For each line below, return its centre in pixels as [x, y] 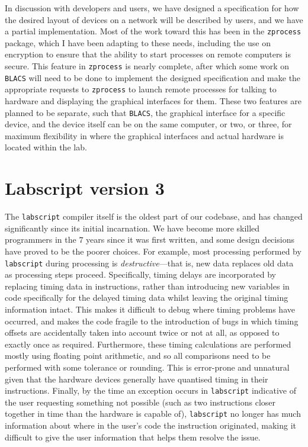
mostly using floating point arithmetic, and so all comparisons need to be [138, 356]
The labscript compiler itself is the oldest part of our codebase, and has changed [154, 216]
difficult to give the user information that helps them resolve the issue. [133, 437]
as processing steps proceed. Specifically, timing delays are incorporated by [140, 274]
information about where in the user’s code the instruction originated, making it [151, 425]
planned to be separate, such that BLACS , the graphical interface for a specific [145, 112]
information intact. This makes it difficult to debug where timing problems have [150, 309]
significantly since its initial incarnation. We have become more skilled [132, 228]
